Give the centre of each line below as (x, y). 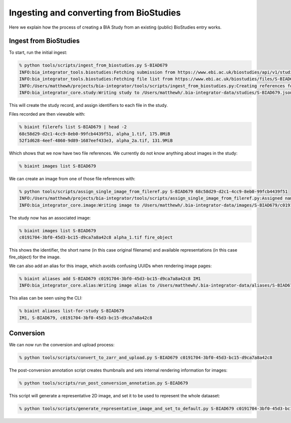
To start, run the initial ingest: (38, 52)
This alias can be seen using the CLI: (46, 298)
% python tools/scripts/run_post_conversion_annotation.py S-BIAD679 (104, 383)
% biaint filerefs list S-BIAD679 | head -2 (73, 127)
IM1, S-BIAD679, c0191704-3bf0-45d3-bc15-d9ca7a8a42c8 (86, 318)
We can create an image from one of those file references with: (72, 179)
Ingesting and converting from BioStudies (95, 13)
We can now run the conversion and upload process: (62, 345)
